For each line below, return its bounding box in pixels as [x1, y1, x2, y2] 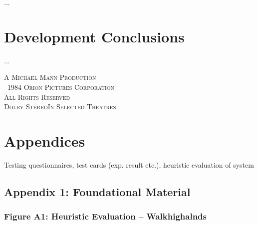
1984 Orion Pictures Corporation [7, 81, 114, 92]
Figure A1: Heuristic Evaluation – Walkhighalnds [4, 210, 207, 223]
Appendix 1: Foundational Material [4, 184, 191, 199]
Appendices [4, 130, 85, 151]
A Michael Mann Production [4, 72, 96, 82]
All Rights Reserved [4, 91, 70, 102]
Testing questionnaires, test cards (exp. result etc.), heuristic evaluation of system [4, 159, 254, 170]
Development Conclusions [4, 26, 185, 46]
